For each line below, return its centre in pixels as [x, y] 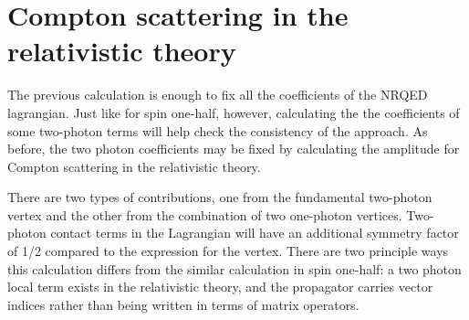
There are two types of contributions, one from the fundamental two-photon [220, 197]
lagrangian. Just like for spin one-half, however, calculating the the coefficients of [234, 112]
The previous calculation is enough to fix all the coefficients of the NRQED [218, 95]
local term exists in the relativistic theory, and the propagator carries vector [220, 287]
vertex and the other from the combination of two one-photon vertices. [205, 214]
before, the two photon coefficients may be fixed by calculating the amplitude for [234, 149]
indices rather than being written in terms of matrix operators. [183, 304]
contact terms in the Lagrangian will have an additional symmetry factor [255, 233]
